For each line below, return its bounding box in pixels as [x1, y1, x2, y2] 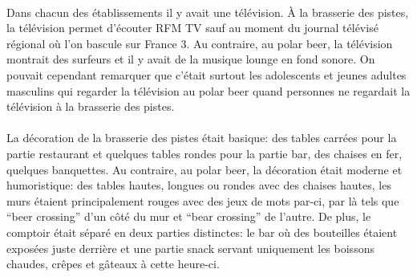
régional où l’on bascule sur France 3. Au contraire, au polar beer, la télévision [6, 35, 393, 51]
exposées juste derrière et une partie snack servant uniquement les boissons [6, 239, 374, 256]
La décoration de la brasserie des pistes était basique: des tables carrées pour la [6, 129, 397, 146]
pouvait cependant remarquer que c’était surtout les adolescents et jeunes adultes [6, 66, 407, 83]
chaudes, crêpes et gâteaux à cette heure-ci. [6, 255, 220, 272]
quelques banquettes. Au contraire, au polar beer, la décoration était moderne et [6, 161, 403, 177]
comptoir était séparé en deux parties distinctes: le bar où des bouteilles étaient [6, 223, 398, 240]
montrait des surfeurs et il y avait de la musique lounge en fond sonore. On [6, 51, 375, 67]
